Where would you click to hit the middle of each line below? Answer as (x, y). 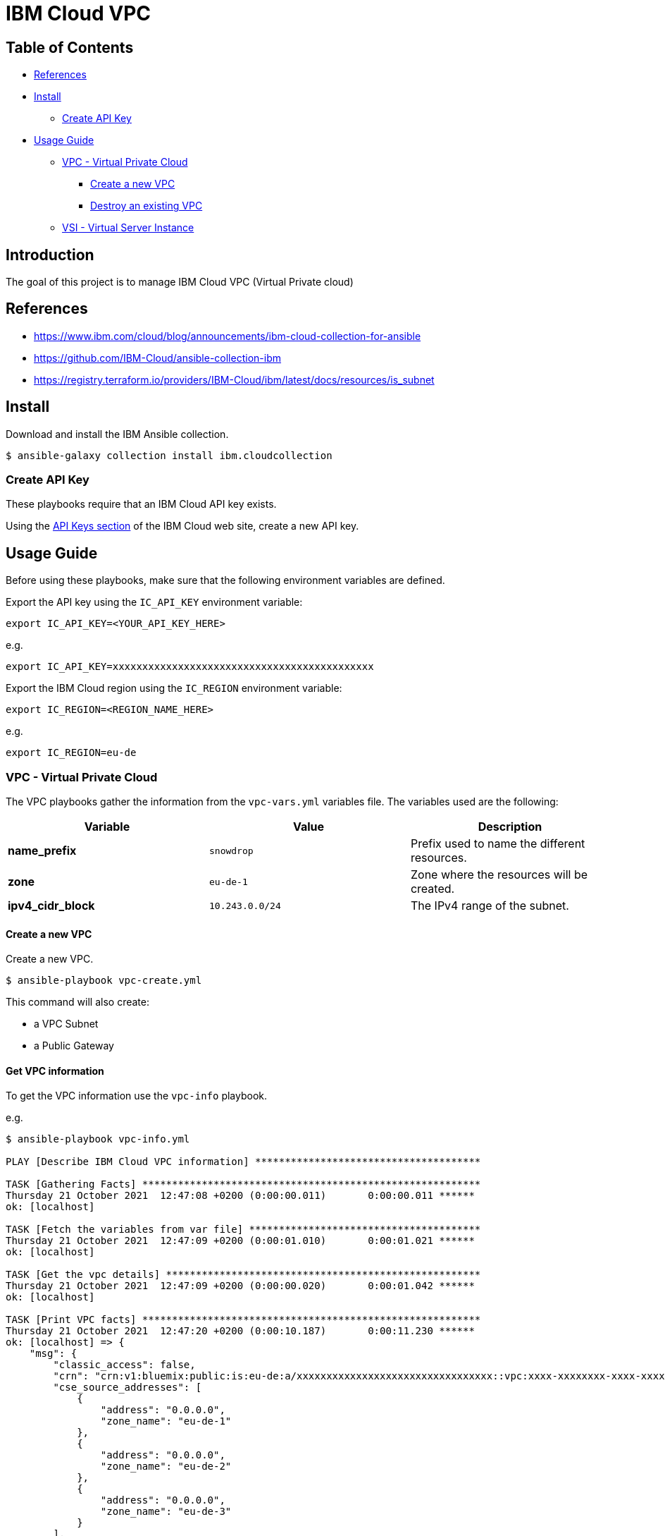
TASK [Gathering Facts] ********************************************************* (243, 1184)
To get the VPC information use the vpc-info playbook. (137, 1096)
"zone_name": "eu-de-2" (166, 1467)
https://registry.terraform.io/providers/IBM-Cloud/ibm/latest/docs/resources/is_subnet (234, 379)
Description (510, 827)
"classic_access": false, (124, 1365)
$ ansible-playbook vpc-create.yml (104, 981)
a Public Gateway (74, 1046)
